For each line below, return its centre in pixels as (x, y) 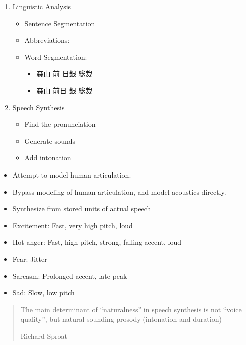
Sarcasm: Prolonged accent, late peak (70, 276)
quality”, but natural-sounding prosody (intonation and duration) (121, 319)
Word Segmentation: (56, 56)
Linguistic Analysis (42, 6)
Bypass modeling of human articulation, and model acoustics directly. (119, 191)
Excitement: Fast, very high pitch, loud (72, 225)
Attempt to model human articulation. (72, 174)
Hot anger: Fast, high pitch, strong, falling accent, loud (97, 242)
